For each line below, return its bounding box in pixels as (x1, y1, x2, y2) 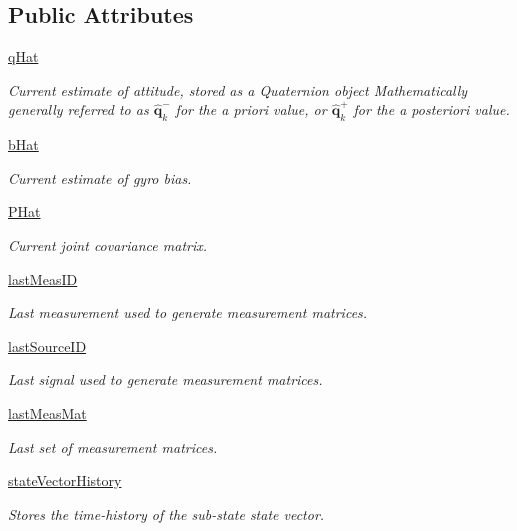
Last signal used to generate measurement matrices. (8, 369, 323, 390)
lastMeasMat (8, 402, 87, 423)
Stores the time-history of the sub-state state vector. (8, 503, 325, 524)
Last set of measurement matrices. (8, 436, 218, 457)
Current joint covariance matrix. (8, 234, 208, 255)
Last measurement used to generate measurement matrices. (8, 302, 368, 323)
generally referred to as (8, 99, 149, 120)
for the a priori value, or (175, 99, 327, 120)
